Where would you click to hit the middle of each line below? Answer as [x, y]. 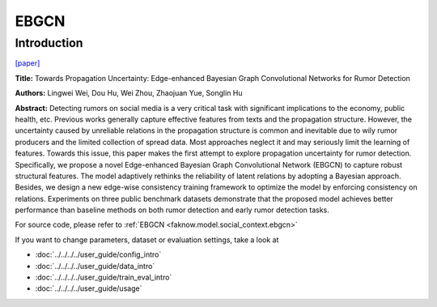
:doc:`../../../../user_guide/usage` [89, 288]
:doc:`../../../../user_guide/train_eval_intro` [104, 277]
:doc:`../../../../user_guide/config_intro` [98, 254]
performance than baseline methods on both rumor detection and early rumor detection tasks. [172, 210]
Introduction [49, 43]
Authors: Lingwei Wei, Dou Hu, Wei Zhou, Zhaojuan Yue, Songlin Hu [129, 93]
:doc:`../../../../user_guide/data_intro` [95, 266]
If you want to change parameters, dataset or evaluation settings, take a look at [147, 240]
